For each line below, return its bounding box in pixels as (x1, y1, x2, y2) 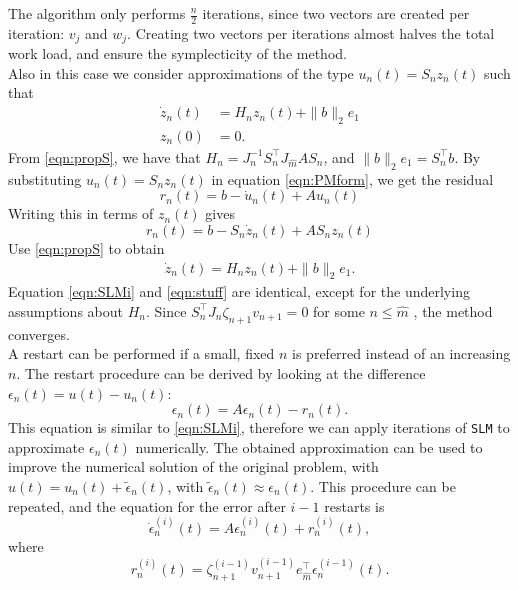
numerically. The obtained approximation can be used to (135, 436, 483, 457)
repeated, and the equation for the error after (8, 495, 286, 516)
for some (313, 300, 365, 321)
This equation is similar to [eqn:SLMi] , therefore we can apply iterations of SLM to (8, 417, 510, 438)
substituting (8, 168, 82, 189)
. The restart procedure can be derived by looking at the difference (16, 362, 426, 383)
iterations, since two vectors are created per (202, 3, 470, 23)
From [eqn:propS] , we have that (8, 146, 201, 167)
